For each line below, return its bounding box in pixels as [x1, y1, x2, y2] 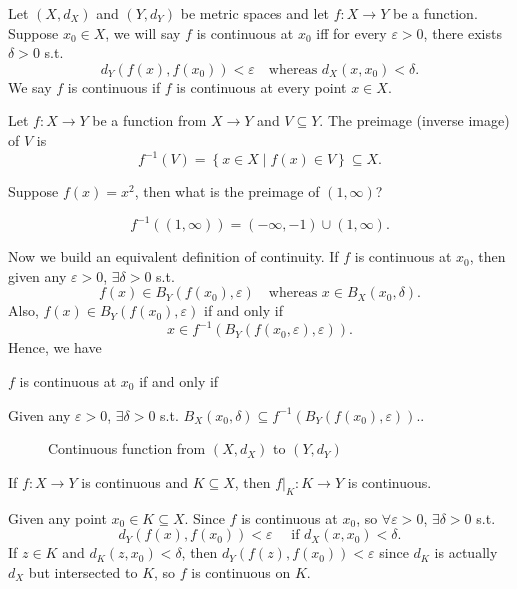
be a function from [92, 110, 207, 131]
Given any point [8, 507, 107, 528]
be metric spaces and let [180, 3, 330, 23]
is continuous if [67, 76, 161, 97]
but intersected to [28, 561, 138, 582]
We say [8, 76, 52, 97]
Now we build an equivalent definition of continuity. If [8, 246, 339, 267]
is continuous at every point [176, 76, 347, 97]
